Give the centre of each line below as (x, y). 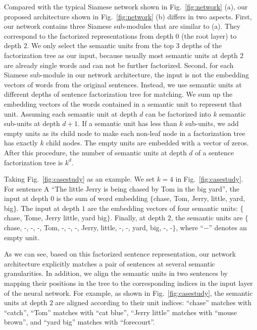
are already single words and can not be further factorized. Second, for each (119, 65)
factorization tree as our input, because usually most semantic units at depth (121, 55)
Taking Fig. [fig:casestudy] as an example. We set (79, 179)
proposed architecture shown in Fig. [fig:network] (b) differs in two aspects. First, (128, 16)
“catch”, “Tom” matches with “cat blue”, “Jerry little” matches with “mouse (121, 312)
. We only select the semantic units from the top (100, 45)
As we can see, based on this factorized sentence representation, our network (120, 254)
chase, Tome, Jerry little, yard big (55, 218)
